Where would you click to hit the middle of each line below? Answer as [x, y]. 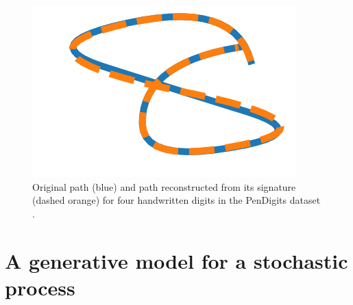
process [40, 287]
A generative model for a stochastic [176, 260]
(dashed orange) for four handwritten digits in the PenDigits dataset [176, 200]
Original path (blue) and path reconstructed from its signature [164, 186]
